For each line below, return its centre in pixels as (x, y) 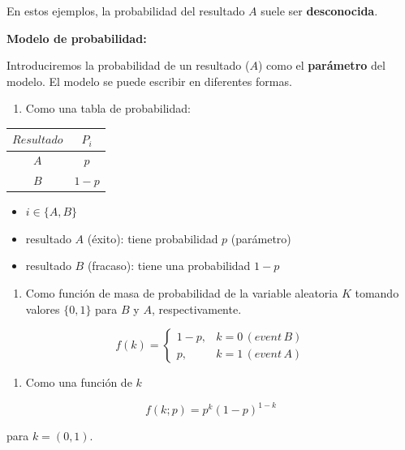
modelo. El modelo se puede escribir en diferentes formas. (149, 81)
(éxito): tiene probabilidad (153, 238)
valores (43, 309)
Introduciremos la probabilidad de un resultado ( (128, 65)
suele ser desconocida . (319, 11)
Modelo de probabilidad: (77, 38)
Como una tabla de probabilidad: (108, 108)
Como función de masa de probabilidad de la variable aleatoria (182, 293)
